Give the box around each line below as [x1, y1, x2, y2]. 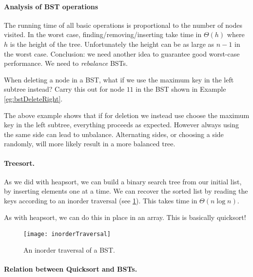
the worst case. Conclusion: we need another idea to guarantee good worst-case [4, 48, 240, 59]
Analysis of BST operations [4, 1, 98, 11]
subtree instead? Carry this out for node [4, 84, 124, 94]
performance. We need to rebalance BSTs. [4, 58, 128, 68]
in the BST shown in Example [136, 84, 226, 94]
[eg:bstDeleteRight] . [4, 93, 63, 103]
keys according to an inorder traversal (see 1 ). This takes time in [4, 195, 197, 205]
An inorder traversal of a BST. [23, 244, 115, 255]
